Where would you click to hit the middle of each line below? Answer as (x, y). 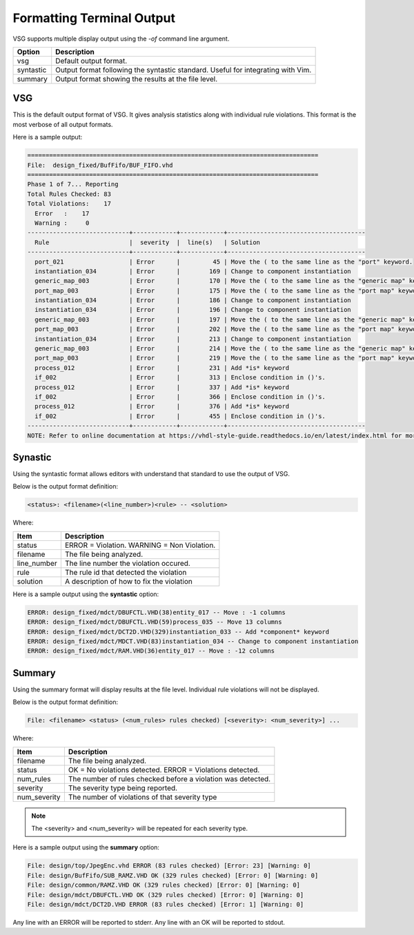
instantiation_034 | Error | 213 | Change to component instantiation (193, 339)
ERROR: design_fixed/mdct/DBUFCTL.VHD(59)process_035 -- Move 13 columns (155, 622)
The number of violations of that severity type (142, 797)
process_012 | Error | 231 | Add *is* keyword (162, 368)
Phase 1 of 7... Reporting (73, 184)
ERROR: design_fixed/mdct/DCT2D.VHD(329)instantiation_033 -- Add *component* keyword (178, 632)
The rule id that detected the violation (126, 572)
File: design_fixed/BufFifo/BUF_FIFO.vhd (100, 165)
